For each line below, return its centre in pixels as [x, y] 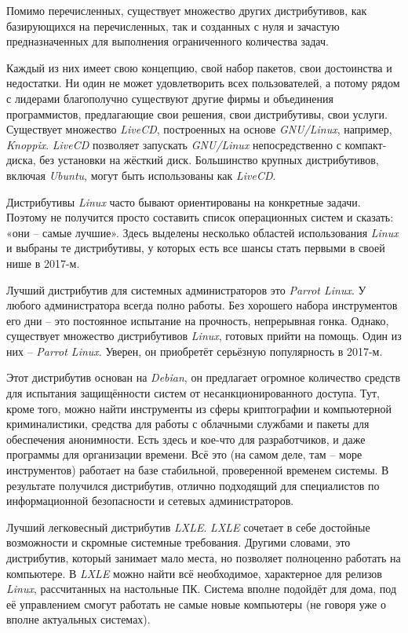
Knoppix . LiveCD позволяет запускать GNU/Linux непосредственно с [174, 144]
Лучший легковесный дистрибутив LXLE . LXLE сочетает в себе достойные [188, 527]
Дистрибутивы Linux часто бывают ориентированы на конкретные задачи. [184, 201]
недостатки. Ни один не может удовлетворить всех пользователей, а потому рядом [203, 83]
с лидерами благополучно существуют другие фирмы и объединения [170, 98]
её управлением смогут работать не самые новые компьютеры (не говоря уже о [196, 604]
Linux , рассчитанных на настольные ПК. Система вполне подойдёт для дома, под [202, 589]
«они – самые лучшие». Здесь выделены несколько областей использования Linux [202, 232]
